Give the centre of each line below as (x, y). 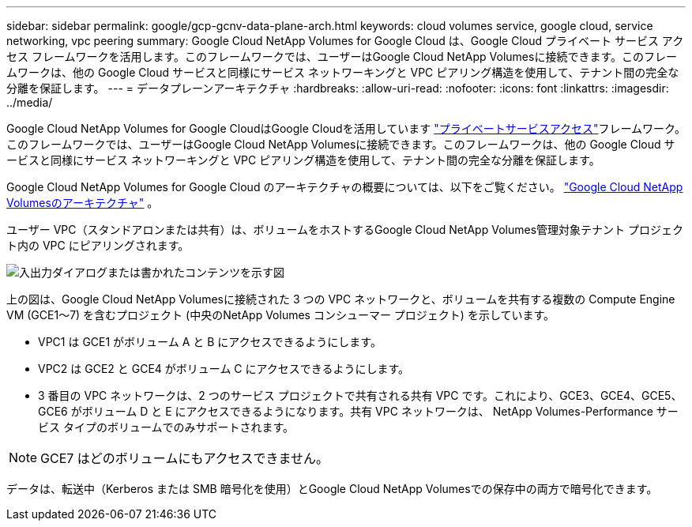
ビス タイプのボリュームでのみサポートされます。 (166, 427)
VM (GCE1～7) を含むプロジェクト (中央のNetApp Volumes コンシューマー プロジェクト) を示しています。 (281, 315)
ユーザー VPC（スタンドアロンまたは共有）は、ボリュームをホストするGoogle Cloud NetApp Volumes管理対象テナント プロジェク (345, 230)
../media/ (30, 102)
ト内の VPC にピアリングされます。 (98, 245)
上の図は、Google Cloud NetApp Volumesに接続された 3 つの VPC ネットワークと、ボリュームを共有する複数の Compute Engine (341, 299)
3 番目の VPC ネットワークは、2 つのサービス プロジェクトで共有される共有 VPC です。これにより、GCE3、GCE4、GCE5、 (360, 395)
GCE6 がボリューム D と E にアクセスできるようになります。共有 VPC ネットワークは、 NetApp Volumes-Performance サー (358, 411)
